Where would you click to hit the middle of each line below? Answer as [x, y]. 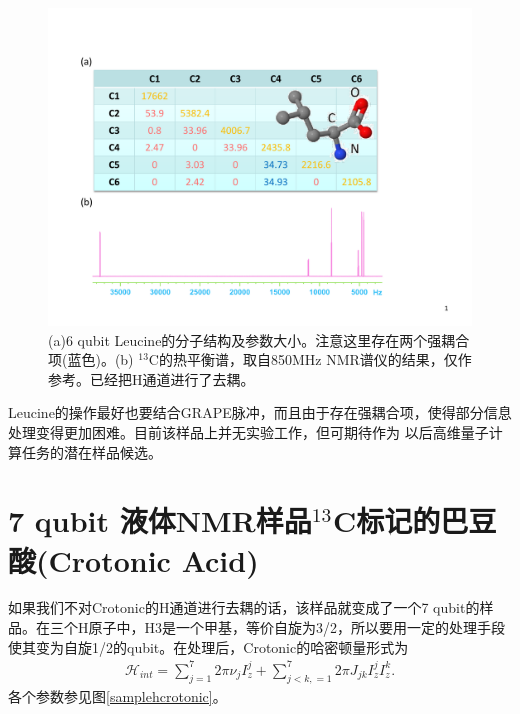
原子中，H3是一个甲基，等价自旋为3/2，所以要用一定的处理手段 [296, 627]
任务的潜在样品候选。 [91, 451]
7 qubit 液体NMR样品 [160, 520]
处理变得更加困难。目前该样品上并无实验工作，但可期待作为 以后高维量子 [248, 431]
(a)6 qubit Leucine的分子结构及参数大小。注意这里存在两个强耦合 [259, 339]
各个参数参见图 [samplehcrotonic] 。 [117, 695]
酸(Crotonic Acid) [133, 559]
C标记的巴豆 [414, 520]
